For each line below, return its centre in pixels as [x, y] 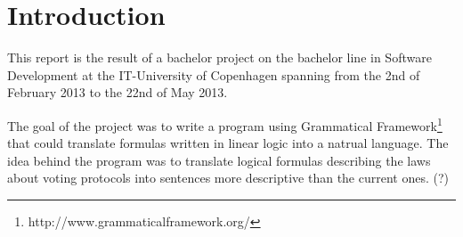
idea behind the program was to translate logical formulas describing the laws [219, 160]
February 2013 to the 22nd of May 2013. [118, 92]
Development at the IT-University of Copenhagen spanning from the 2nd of [214, 74]
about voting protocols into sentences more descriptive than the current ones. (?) [228, 178]
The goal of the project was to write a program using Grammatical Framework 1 [225, 124]
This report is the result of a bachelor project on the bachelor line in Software [219, 57]
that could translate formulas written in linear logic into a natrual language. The [228, 143]
